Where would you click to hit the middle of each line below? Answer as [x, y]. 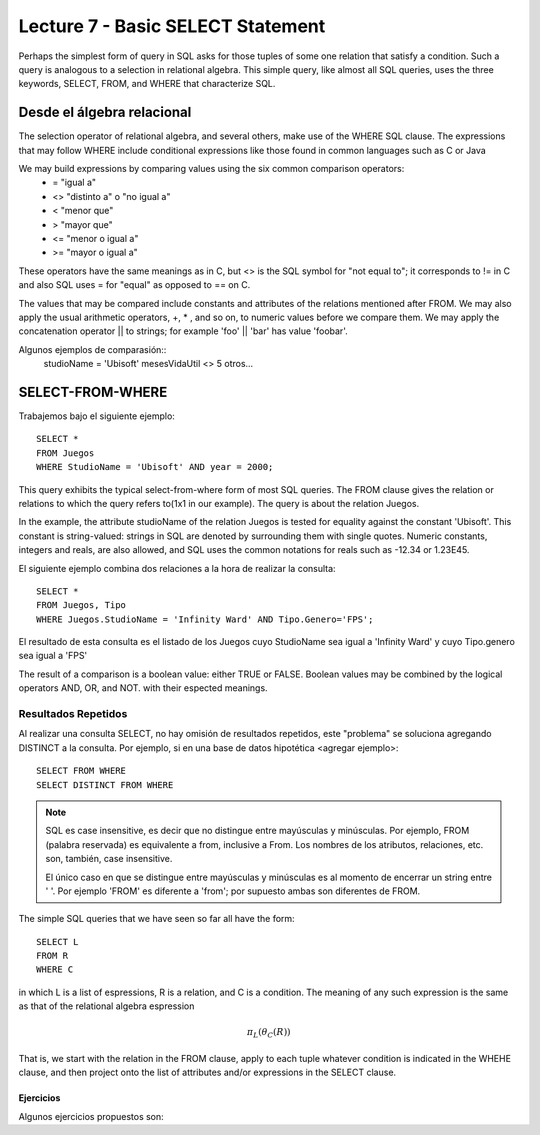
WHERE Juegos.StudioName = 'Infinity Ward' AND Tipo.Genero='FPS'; [205, 619]
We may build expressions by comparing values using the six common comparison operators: [211, 169]
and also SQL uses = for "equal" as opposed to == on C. [134, 285]
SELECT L [57, 941]
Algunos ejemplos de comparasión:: [92, 349]
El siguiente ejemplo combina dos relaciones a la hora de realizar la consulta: [177, 568]
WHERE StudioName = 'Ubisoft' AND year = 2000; [155, 467]
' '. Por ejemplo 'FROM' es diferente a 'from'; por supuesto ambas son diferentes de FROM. [233, 891]
